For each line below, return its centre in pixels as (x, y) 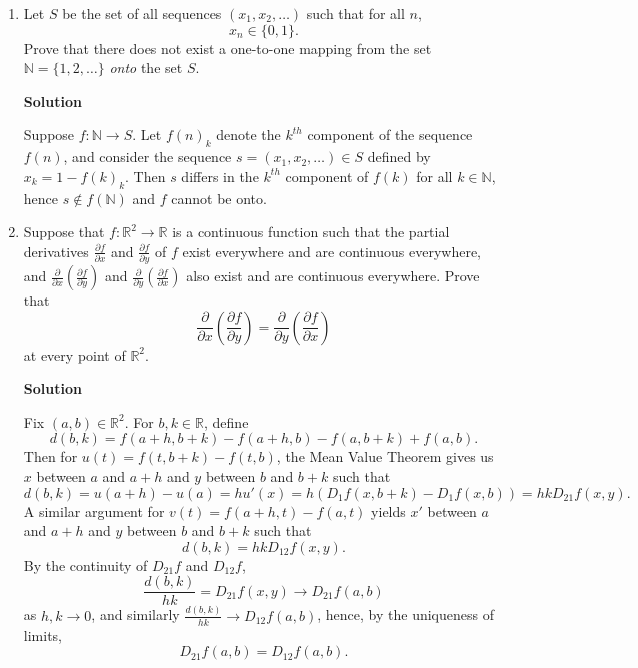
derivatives (56, 250)
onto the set (146, 67)
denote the (248, 134)
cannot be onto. (219, 197)
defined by (399, 156)
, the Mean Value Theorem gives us (385, 456)
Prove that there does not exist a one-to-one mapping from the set (227, 47)
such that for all (355, 13)
